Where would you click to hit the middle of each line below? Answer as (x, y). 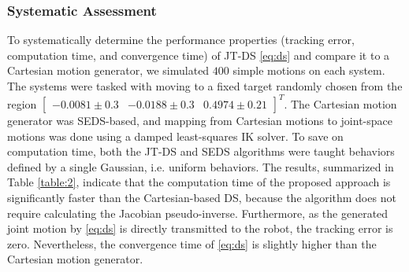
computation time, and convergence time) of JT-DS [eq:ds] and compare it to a (199, 55)
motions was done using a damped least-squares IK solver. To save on (175, 136)
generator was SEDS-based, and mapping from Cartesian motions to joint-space (200, 121)
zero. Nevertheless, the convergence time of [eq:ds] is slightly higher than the (192, 243)
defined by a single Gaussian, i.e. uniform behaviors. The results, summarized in (201, 166)
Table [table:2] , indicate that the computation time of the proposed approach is (199, 182)
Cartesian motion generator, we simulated (108, 70)
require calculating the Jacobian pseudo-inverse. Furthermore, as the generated (198, 213)
